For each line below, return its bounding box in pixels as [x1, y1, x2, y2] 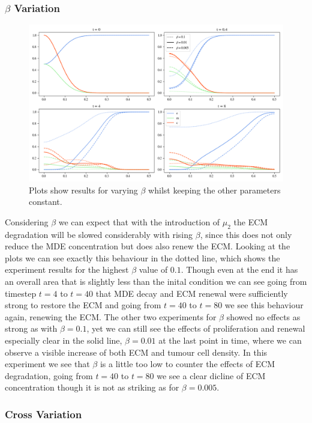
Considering [5, 215, 49, 228]
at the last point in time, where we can [158, 334, 302, 346]
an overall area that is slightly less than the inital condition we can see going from [5, 275, 307, 288]
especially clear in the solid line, [5, 334, 122, 346]
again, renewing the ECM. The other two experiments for [5, 310, 217, 323]
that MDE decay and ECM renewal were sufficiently [95, 287, 288, 299]
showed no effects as [226, 310, 301, 323]
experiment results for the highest [5, 263, 129, 276]
